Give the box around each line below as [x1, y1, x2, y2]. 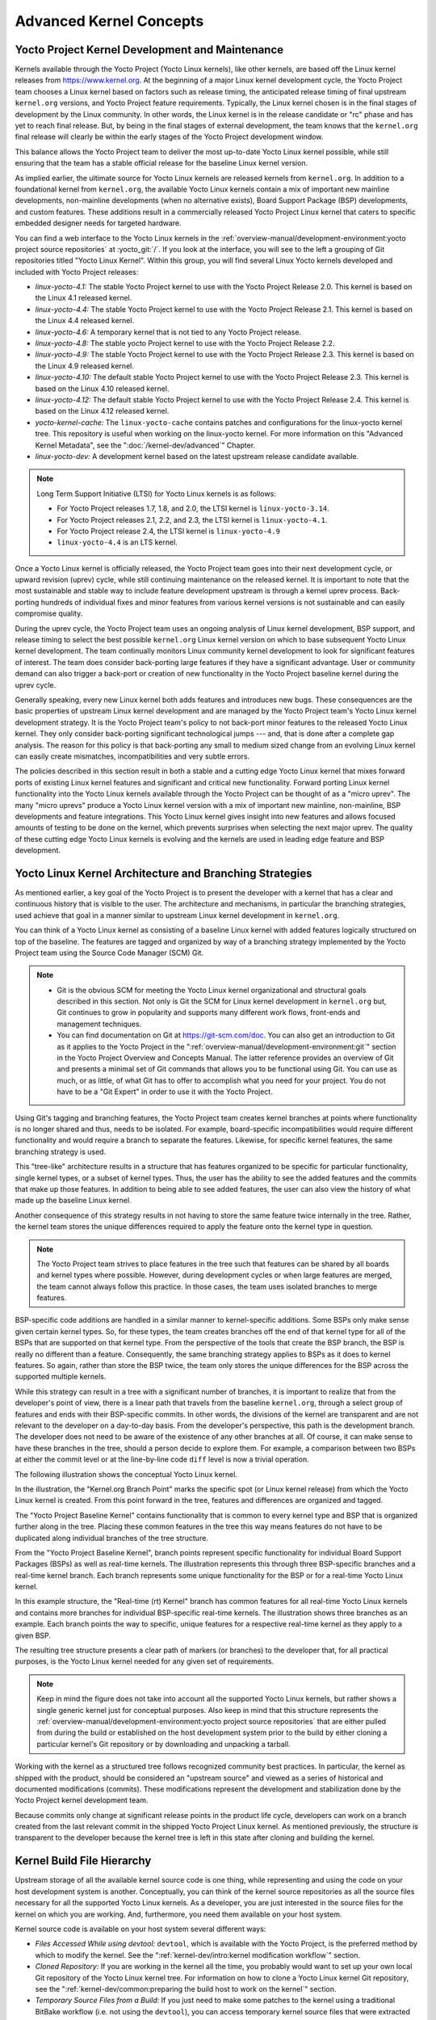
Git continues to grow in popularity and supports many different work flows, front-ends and [57, 1008, 361, 1017]
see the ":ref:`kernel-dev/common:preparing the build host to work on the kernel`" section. [35, 1984, 337, 1993]
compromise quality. [15, 608, 83, 618]
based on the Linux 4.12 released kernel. [35, 406, 170, 416]
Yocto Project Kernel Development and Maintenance [15, 43, 284, 57]
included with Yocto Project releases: [15, 267, 139, 276]
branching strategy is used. [15, 1147, 107, 1156]
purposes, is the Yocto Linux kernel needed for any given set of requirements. [15, 1656, 275, 1666]
